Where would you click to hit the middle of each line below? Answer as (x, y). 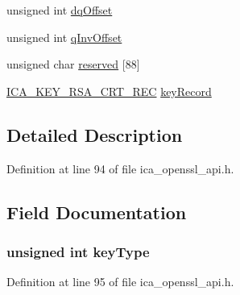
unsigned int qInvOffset (64, 37)
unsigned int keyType (78, 251)
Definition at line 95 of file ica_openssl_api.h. (120, 282)
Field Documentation (97, 212)
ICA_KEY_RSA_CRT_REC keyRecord (109, 91)
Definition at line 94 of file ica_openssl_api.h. (120, 168)
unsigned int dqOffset (60, 10)
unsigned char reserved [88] (73, 64)
